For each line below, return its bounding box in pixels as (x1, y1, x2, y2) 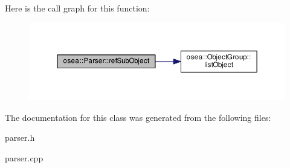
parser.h (5, 131, 35, 144)
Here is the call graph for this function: (5, 2, 150, 14)
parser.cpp (5, 151, 43, 164)
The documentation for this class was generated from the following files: (5, 111, 271, 123)
